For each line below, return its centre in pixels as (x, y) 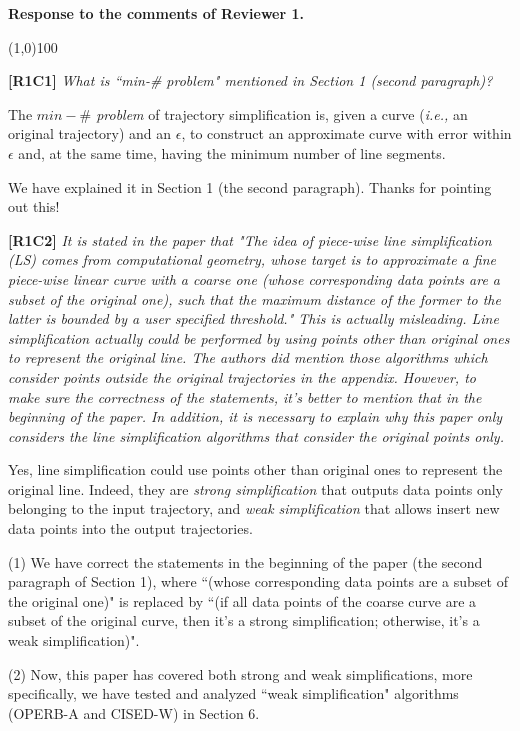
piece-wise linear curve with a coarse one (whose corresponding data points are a (254, 278)
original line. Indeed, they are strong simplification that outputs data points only (255, 488)
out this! (34, 206)
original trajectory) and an (90, 133)
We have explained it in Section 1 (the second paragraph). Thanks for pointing (250, 186)
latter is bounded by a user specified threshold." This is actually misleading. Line (253, 318)
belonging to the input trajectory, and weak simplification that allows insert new (254, 508)
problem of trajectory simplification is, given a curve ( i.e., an (282, 113)
